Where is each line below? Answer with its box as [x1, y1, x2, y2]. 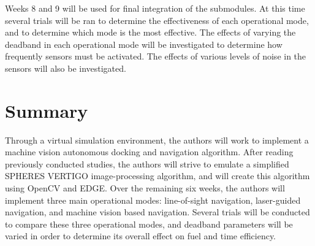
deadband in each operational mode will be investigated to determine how [5, 37, 283, 50]
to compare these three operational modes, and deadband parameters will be [5, 217, 293, 230]
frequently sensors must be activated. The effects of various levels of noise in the [5, 50, 306, 63]
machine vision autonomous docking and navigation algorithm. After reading [5, 145, 294, 158]
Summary [5, 98, 88, 123]
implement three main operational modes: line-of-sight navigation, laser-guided [5, 193, 301, 206]
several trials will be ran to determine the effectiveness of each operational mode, [5, 13, 309, 26]
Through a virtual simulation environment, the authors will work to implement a [5, 133, 309, 146]
